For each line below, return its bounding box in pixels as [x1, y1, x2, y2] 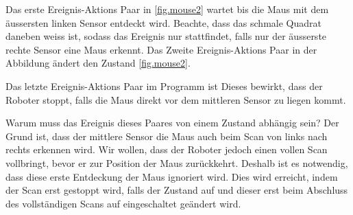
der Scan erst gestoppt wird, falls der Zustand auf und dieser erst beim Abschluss [5, 183, 348, 197]
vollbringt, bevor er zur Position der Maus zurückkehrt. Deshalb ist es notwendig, [5, 155, 348, 170]
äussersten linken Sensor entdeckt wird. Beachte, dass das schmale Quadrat [5, 15, 321, 30]
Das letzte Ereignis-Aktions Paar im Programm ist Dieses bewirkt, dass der [5, 78, 323, 93]
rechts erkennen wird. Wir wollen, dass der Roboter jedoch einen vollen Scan [5, 142, 328, 157]
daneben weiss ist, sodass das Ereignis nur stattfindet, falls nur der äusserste [5, 29, 327, 43]
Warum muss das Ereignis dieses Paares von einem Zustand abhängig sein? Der [5, 115, 339, 130]
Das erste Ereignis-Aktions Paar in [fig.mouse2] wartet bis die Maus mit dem [5, 2, 329, 16]
